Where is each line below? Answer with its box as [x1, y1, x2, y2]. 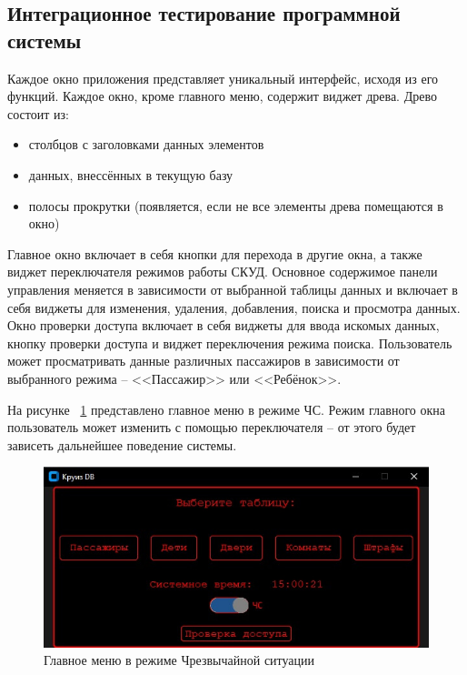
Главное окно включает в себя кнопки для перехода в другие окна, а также [7, 244, 422, 263]
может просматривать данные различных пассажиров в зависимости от [7, 351, 400, 370]
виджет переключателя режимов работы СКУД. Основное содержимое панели [7, 262, 438, 281]
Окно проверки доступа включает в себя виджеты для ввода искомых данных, [7, 316, 440, 335]
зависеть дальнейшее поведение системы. [7, 435, 237, 454]
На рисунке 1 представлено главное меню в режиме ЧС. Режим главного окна [7, 399, 445, 418]
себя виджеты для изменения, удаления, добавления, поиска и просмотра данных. [7, 297, 461, 317]
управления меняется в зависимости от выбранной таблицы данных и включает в [7, 279, 458, 298]
